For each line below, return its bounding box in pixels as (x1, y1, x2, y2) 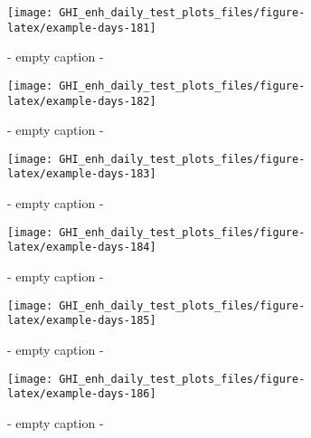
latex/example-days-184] (7, 241, 156, 254)
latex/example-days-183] (7, 167, 156, 181)
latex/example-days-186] (7, 387, 156, 401)
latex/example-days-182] (7, 94, 156, 108)
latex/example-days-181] (7, 21, 156, 34)
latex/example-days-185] (7, 314, 156, 328)
